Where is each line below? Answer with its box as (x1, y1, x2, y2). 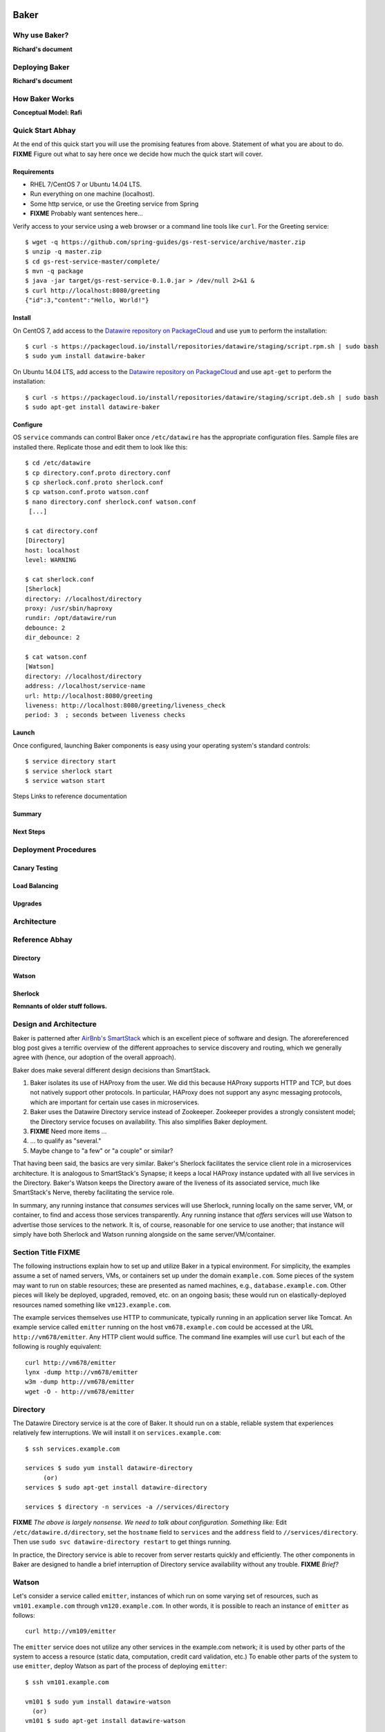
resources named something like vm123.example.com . (12, 1300, 171, 1309)
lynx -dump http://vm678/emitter (25, 1368, 138, 1376)
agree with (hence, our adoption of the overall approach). (12, 1053, 176, 1061)
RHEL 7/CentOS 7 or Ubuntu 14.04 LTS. (30, 180, 142, 188)
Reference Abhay (12, 935, 73, 945)
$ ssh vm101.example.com (25, 1678, 109, 1686)
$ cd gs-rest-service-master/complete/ (25, 257, 160, 265)
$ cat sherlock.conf (25, 575, 95, 583)
